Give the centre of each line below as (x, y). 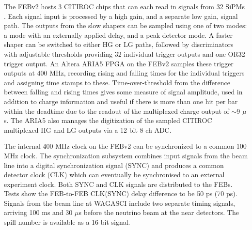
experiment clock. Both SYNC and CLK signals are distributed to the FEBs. (118, 184)
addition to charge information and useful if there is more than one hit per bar (121, 101)
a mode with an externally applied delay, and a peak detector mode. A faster (118, 35)
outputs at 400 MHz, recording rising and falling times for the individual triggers (124, 73)
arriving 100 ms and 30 (38, 212)
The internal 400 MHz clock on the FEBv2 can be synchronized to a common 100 (125, 146)
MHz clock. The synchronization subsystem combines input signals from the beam (126, 155)
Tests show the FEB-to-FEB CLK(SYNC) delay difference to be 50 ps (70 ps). (121, 193)
